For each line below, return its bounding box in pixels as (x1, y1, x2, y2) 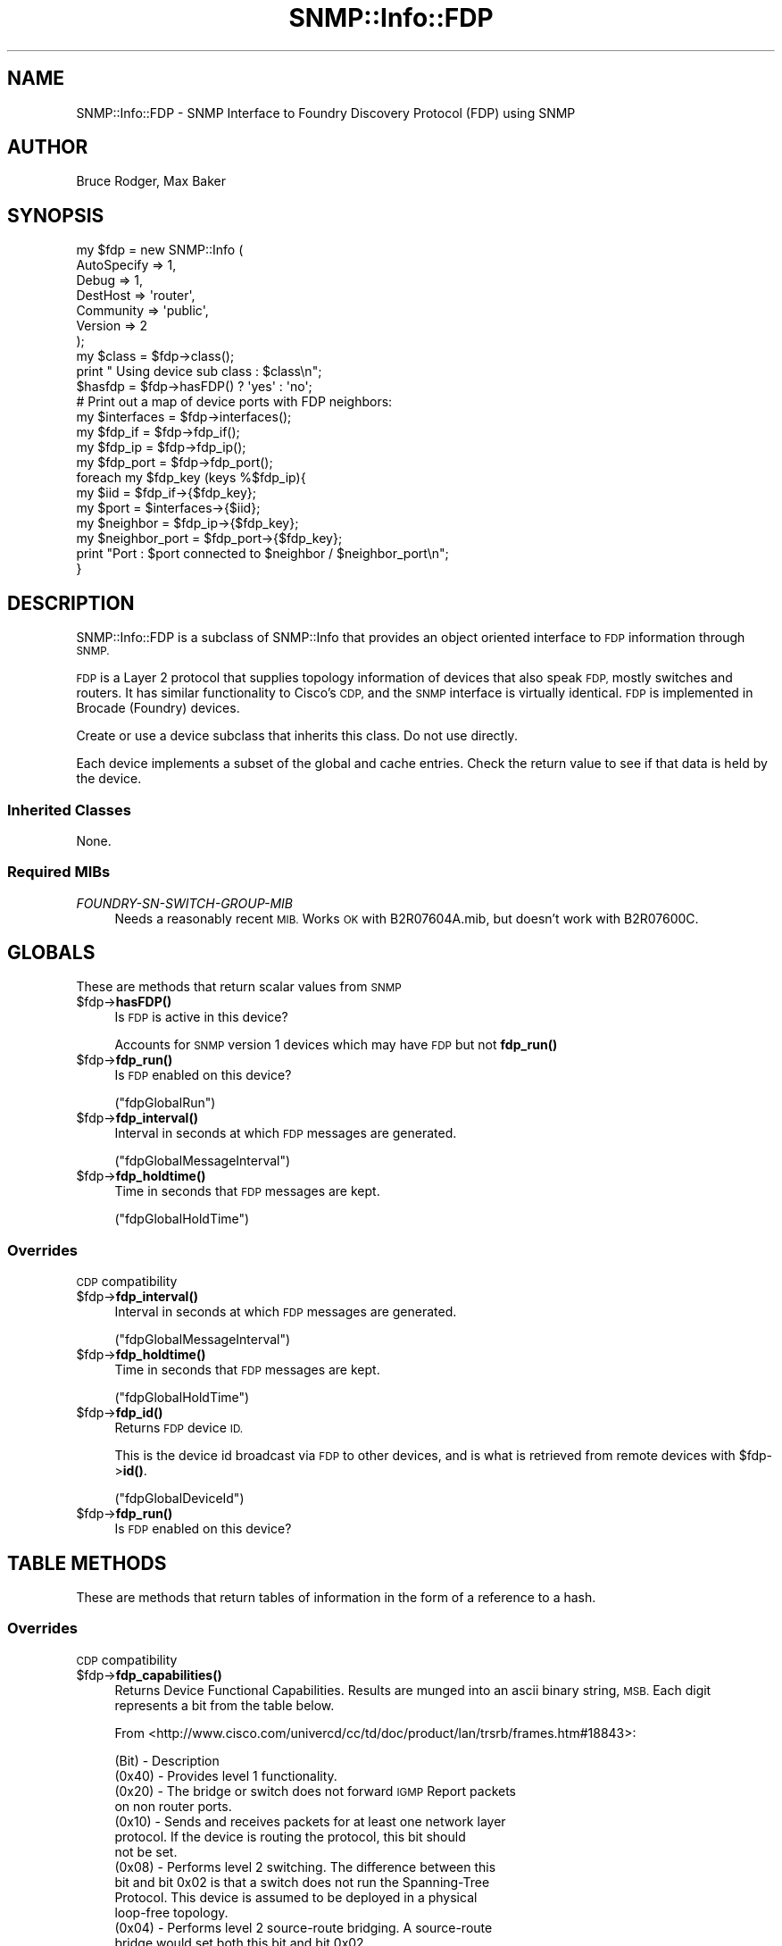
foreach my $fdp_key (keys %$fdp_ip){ (76, 470, 306, 486)
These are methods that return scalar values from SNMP (76, 979, 402, 995)
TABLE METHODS (7, 1551, 167, 1574)
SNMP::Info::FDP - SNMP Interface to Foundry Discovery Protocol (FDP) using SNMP (76, 104, 576, 121)
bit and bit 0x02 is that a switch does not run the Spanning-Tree (114, 1874, 490, 1890)
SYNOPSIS (7, 204, 104, 227)
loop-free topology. (114, 1904, 229, 1920)
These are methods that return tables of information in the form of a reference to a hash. (76, 1590, 596, 1606)
